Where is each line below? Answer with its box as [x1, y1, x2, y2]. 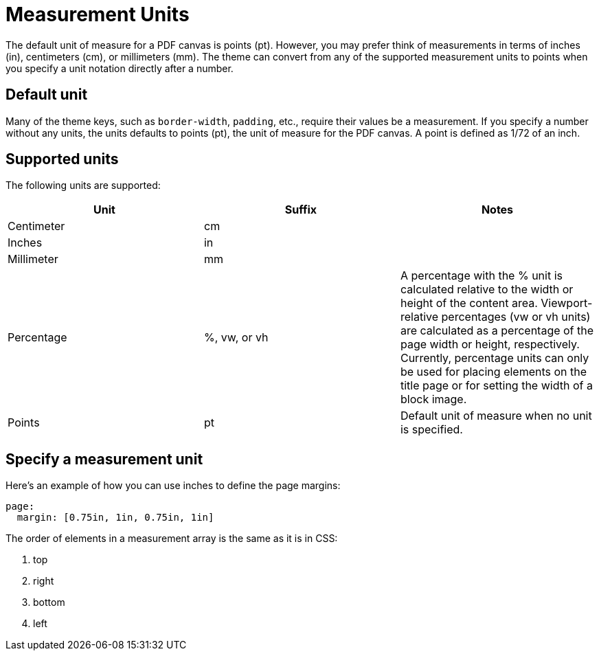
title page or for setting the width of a [400, 378, 593, 393]
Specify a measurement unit [5, 450, 203, 468]
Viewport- [541, 296, 593, 310]
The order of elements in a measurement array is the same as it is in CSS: [5, 532, 338, 545]
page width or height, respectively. [400, 337, 580, 352]
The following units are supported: [5, 179, 161, 192]
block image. [400, 392, 467, 407]
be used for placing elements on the [400, 365, 587, 379]
